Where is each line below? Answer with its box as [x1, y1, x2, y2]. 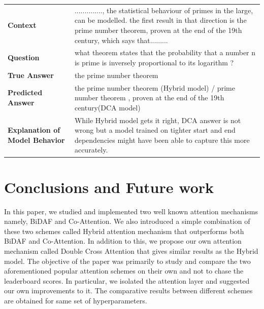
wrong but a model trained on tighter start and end [74, 125, 236, 135]
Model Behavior [8, 134, 65, 145]
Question [8, 52, 40, 63]
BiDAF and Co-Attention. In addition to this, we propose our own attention [4, 236, 242, 246]
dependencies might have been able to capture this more [74, 134, 250, 145]
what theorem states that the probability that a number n [74, 47, 256, 58]
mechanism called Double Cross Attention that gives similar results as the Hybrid [4, 246, 258, 256]
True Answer [8, 69, 54, 80]
